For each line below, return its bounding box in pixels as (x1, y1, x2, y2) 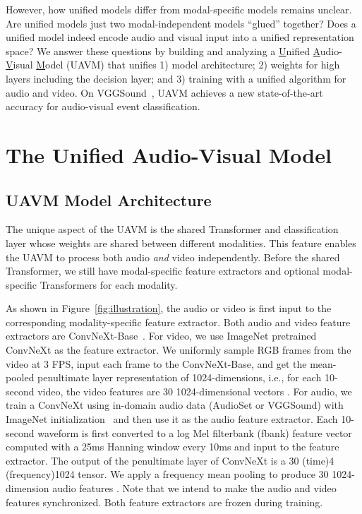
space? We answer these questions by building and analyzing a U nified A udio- (6, 43, 342, 58)
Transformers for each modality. (40, 277, 178, 292)
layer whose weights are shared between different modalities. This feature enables (6, 235, 356, 250)
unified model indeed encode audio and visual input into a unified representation (6, 30, 354, 44)
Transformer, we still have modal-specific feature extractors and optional (6, 263, 320, 278)
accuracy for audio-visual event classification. (6, 99, 200, 114)
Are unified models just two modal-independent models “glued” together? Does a (6, 16, 356, 30)
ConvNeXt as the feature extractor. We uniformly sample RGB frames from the (6, 342, 351, 357)
